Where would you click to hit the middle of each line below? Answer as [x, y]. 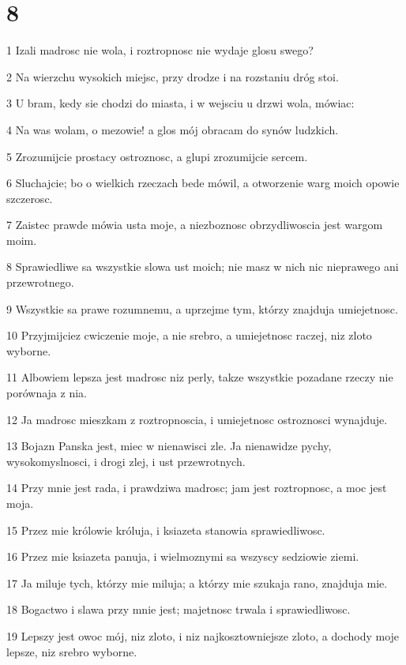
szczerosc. [30, 198]
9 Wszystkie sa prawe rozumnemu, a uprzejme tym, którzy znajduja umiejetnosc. [202, 308]
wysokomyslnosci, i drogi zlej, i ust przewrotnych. [126, 461]
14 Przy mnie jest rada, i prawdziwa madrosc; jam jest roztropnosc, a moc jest [197, 488]
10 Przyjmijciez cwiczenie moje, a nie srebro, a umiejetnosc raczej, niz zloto [189, 335]
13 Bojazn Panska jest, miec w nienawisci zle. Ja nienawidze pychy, [169, 446]
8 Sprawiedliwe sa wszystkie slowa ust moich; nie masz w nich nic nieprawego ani [203, 267]
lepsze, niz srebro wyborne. [72, 651]
